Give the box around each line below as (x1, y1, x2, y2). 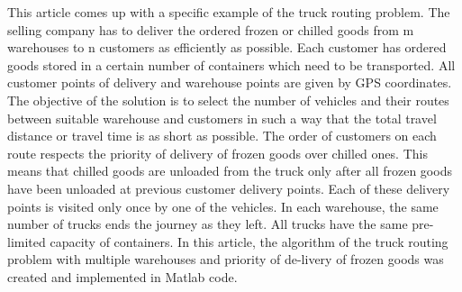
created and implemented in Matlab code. (7, 267, 238, 286)
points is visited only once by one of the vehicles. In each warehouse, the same (7, 196, 439, 215)
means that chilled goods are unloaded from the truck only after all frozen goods (7, 161, 452, 180)
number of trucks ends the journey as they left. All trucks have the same (7, 214, 408, 233)
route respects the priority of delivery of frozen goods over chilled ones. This (7, 143, 428, 162)
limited (7, 232, 46, 251)
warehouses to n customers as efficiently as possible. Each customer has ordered (7, 38, 447, 57)
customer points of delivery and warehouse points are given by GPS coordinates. (7, 73, 452, 92)
